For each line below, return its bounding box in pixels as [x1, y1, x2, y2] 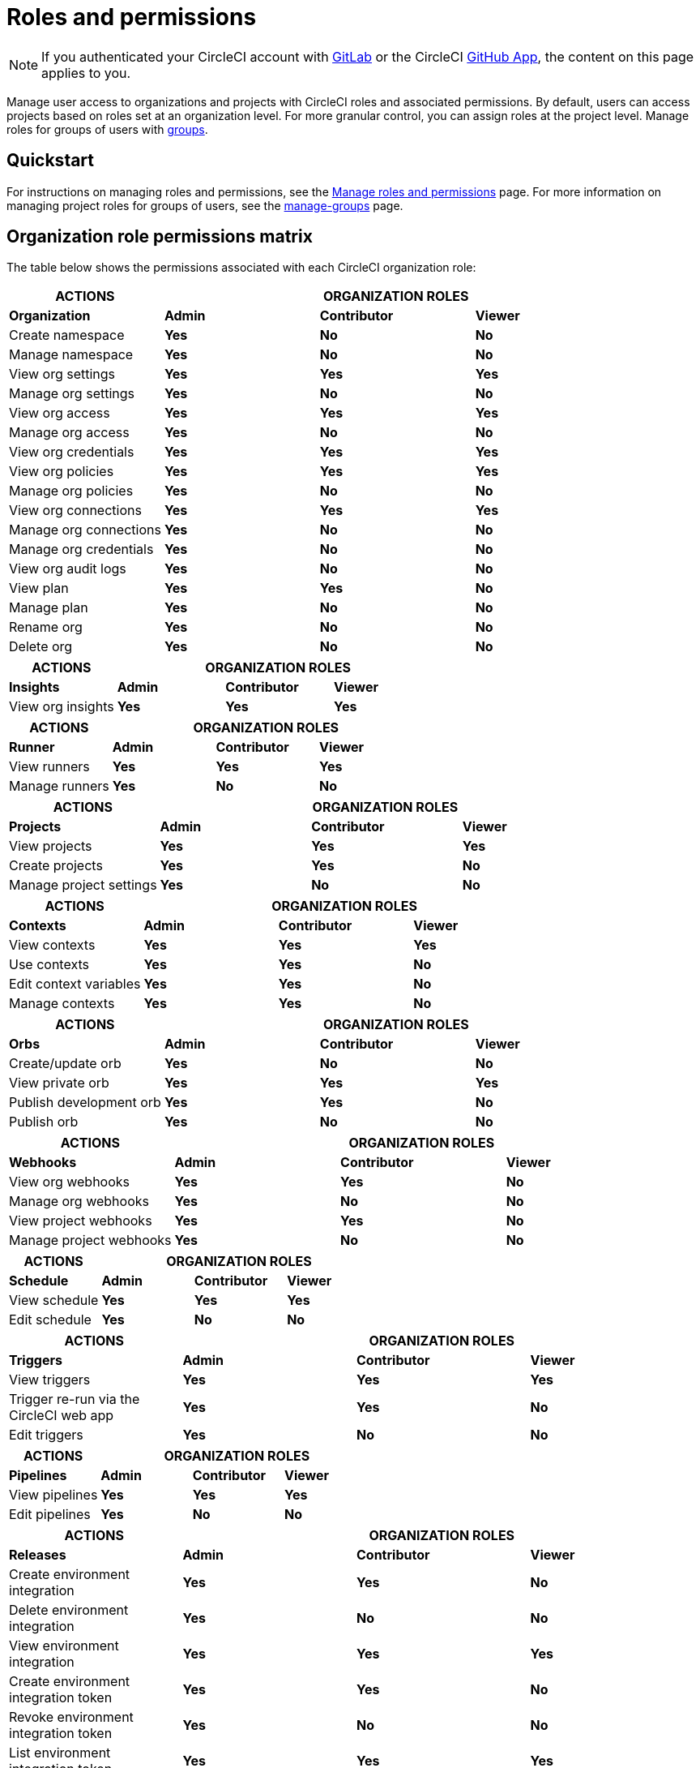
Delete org [9, 638, 73, 655]
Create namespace [9, 327, 125, 344]
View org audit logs [9, 560, 126, 577]
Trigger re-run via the [9, 1391, 140, 1408]
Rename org [9, 619, 83, 636]
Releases [9, 1547, 66, 1564]
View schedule [9, 1292, 99, 1309]
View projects [9, 838, 92, 855]
